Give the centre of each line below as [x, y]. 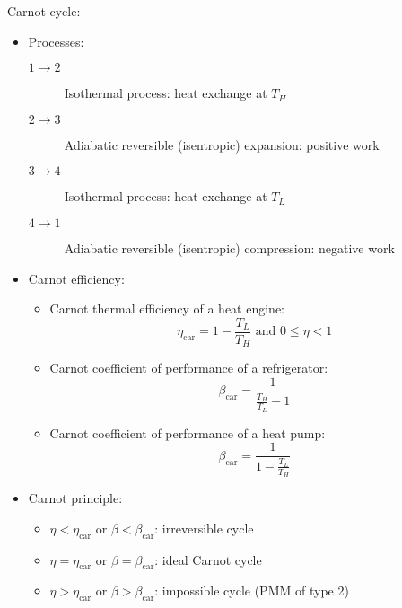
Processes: [56, 41]
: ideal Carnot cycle [208, 559]
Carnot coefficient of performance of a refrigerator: [189, 368]
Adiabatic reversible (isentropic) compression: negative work [229, 247]
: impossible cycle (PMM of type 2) [252, 590]
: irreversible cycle [204, 528]
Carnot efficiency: [76, 278]
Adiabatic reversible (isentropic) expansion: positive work [222, 144]
